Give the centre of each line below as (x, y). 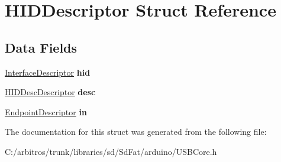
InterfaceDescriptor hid (48, 72)
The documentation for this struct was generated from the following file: (136, 132)
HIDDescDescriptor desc (50, 92)
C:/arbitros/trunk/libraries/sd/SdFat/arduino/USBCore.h (111, 151)
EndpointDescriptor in (46, 111)
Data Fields (41, 47)
